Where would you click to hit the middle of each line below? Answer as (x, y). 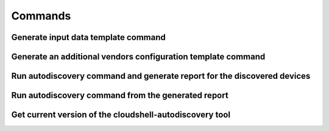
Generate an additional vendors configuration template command (138, 57)
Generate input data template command (88, 37)
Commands (41, 16)
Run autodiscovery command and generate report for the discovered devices (161, 76)
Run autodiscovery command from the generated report (120, 96)
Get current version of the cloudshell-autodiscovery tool (121, 115)
